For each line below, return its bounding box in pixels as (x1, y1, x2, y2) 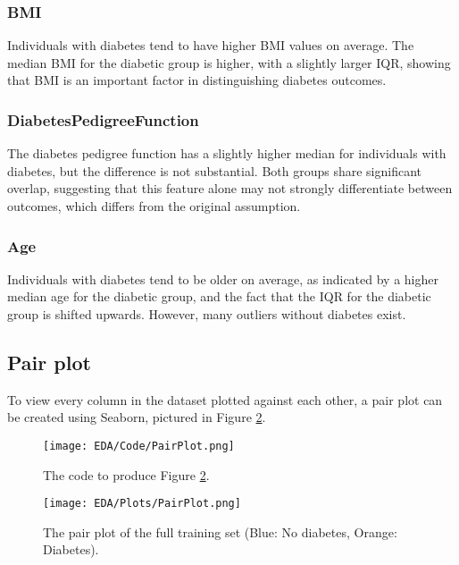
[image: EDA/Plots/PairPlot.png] (43, 497, 241, 510)
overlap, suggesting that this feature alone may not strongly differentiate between (7, 179, 453, 198)
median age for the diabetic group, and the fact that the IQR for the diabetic (7, 287, 431, 306)
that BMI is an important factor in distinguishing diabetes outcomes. (7, 71, 387, 89)
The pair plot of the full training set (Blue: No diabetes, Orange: (43, 522, 397, 541)
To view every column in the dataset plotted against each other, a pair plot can (7, 390, 443, 409)
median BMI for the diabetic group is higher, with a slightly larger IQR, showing (7, 53, 451, 72)
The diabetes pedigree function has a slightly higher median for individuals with (7, 144, 446, 163)
